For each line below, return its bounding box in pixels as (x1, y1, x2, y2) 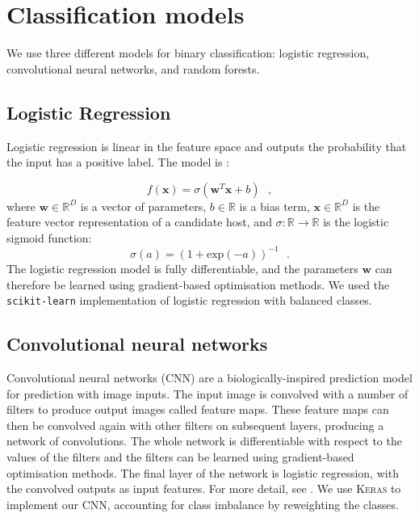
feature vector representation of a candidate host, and (6, 213, 272, 230)
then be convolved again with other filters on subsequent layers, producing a (6, 416, 384, 433)
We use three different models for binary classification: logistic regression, (6, 44, 370, 61)
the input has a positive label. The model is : (6, 154, 229, 171)
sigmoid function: (6, 229, 92, 246)
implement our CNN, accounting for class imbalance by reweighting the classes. (6, 495, 399, 512)
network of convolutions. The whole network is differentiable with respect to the (6, 432, 402, 449)
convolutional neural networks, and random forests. (6, 60, 260, 77)
